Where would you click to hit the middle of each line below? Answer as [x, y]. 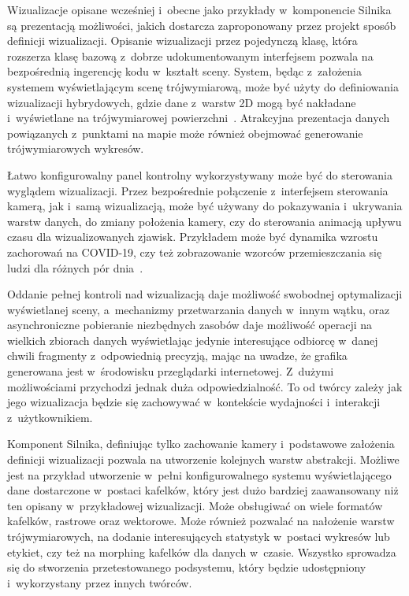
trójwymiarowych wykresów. [76, 148]
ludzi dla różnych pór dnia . [75, 267]
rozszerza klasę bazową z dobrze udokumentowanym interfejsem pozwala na [190, 56]
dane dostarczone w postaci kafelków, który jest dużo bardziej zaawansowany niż [203, 490]
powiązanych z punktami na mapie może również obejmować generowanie [185, 133]
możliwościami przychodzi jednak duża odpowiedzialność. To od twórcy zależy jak [205, 386]
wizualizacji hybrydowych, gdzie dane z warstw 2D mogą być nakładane [182, 102]
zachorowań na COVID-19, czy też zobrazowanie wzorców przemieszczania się [195, 252]
